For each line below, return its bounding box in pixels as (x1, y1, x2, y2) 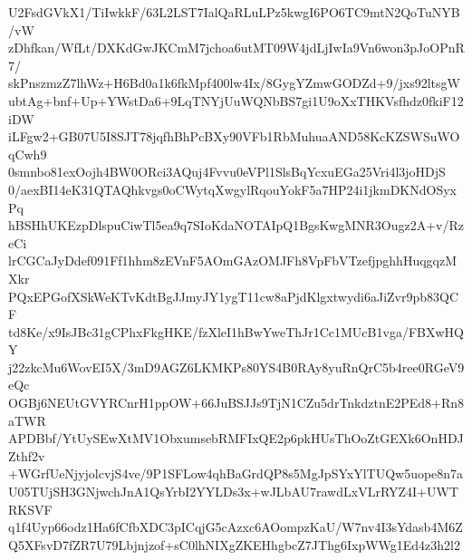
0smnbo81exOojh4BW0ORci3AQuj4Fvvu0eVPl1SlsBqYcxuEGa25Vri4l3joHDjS (8, 162, 446, 181)
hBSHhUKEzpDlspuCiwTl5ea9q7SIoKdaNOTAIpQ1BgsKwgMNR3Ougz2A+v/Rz (8, 216, 465, 235)
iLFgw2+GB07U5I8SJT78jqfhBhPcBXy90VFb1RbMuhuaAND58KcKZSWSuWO (8, 127, 460, 146)
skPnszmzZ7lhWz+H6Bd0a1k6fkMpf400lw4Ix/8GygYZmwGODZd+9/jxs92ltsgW (8, 73, 460, 92)
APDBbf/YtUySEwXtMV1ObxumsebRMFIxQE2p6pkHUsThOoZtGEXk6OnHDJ (8, 429, 464, 448)
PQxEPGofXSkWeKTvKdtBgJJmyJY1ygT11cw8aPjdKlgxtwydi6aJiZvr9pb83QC (8, 286, 459, 305)
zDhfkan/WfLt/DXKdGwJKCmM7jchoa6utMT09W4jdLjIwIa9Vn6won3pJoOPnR (8, 38, 465, 57)
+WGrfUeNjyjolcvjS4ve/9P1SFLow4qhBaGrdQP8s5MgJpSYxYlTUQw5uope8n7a (8, 464, 464, 483)
